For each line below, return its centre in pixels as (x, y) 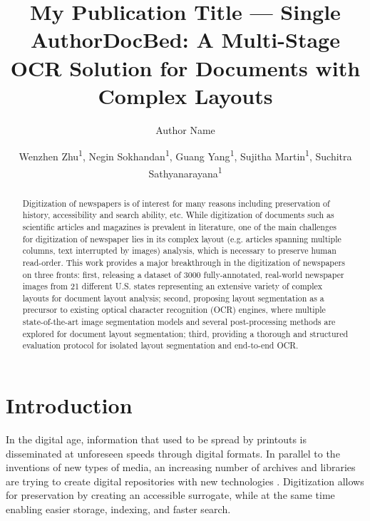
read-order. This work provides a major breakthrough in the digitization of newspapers (184, 262)
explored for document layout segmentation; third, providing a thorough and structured (185, 333)
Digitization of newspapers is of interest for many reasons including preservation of (176, 203)
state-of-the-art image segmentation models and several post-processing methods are (179, 322)
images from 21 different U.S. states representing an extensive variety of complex (173, 286)
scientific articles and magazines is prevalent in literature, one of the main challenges (179, 226)
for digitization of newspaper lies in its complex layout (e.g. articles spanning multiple (182, 238)
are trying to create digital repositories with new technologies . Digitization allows (185, 481)
